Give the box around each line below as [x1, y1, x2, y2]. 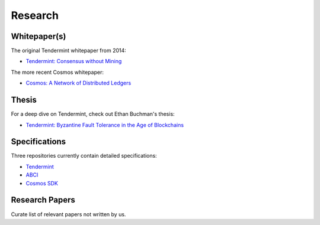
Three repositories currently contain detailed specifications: [11, 152, 157, 159]
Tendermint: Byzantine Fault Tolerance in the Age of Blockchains [25, 121, 184, 128]
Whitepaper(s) [11, 31, 66, 41]
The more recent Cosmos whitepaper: [11, 69, 104, 76]
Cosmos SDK [25, 180, 59, 187]
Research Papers [11, 195, 75, 205]
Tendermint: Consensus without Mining [25, 58, 122, 65]
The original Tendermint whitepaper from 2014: [11, 47, 127, 54]
